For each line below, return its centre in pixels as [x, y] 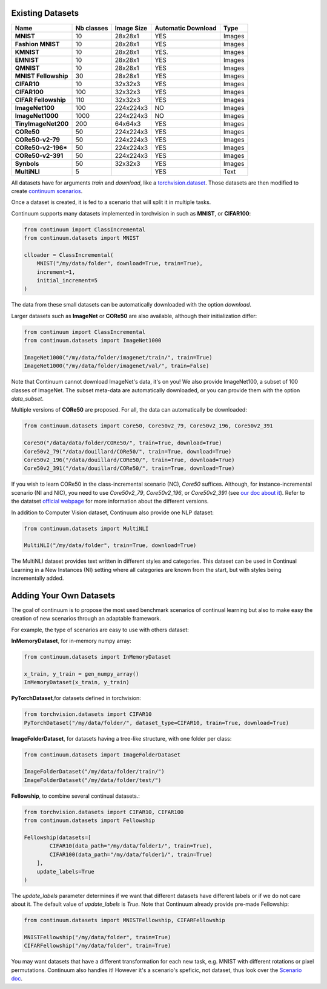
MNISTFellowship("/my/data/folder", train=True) [97, 937]
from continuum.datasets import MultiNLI [86, 528]
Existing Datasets [45, 13]
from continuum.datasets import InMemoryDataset [97, 657]
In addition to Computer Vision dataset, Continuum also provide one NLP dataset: [113, 512]
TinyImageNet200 [42, 123]
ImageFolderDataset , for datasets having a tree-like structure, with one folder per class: [121, 738]
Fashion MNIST [37, 44]
